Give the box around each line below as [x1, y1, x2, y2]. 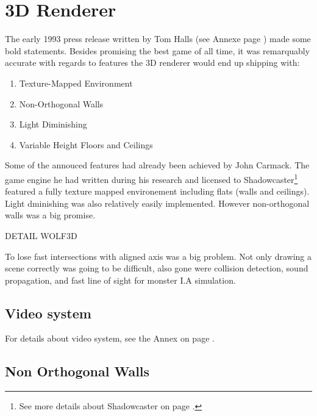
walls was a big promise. [5, 209, 96, 221]
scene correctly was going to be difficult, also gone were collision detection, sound [5, 262, 308, 274]
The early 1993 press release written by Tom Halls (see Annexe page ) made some [5, 32, 311, 45]
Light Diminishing [19, 118, 87, 131]
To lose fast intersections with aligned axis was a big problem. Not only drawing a [5, 249, 312, 262]
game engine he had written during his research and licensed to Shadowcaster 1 [5, 171, 298, 185]
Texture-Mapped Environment [19, 76, 133, 89]
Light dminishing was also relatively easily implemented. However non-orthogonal [5, 196, 310, 209]
